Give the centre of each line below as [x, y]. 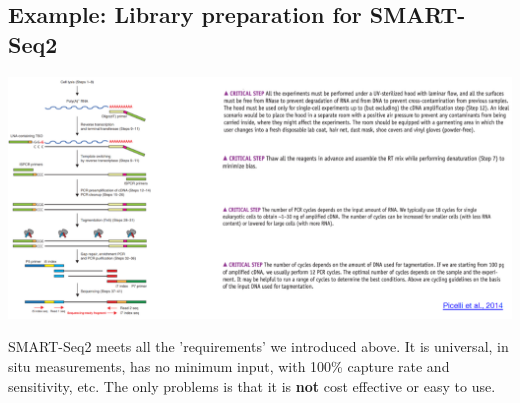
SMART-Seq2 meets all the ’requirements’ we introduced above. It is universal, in [258, 346]
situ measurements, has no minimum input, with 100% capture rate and [229, 365]
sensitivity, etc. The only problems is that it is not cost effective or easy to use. [252, 385]
